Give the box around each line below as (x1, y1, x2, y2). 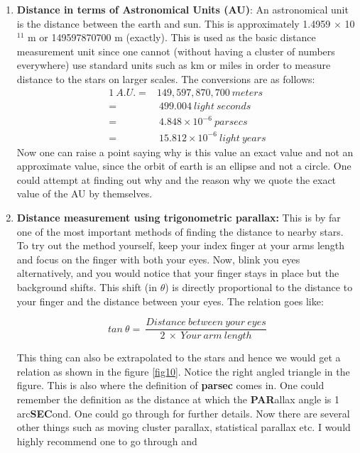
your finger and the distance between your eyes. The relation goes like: (16, 293, 324, 308)
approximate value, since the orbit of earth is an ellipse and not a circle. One (16, 158, 351, 173)
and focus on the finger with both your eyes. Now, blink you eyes (16, 251, 300, 266)
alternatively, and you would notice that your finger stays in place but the (16, 266, 339, 280)
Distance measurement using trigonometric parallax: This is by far (16, 210, 341, 225)
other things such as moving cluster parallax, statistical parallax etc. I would (16, 420, 351, 435)
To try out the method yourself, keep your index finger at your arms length (16, 238, 345, 253)
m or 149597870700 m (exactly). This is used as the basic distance (28, 30, 316, 45)
